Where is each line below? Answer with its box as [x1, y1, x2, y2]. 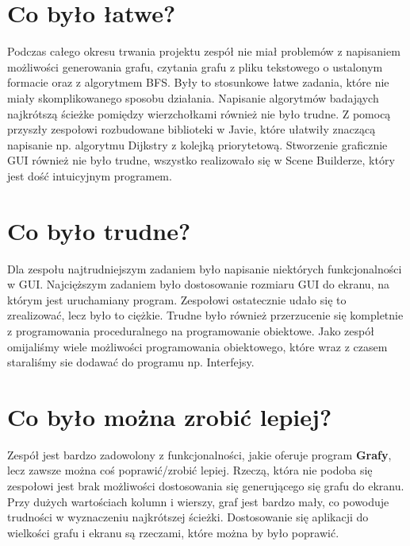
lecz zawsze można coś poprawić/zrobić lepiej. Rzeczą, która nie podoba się [7, 462, 373, 478]
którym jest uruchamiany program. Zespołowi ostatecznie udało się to [7, 291, 347, 308]
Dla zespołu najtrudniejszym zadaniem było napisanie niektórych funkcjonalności [7, 260, 402, 277]
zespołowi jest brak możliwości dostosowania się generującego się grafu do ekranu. [7, 478, 404, 494]
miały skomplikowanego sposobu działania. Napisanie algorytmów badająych [7, 89, 379, 106]
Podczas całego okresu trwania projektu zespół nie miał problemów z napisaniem [7, 43, 400, 60]
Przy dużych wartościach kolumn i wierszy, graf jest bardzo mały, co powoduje [7, 493, 389, 509]
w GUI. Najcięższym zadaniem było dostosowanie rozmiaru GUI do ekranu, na [7, 276, 389, 292]
